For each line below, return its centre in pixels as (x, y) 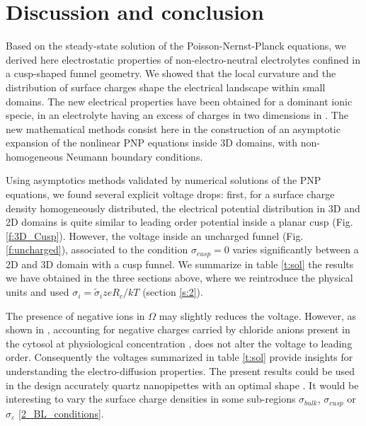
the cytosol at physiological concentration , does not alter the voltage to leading (179, 343)
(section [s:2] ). (173, 292)
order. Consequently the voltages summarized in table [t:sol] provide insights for (179, 357)
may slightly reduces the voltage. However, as (258, 315)
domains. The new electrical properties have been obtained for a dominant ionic (179, 101)
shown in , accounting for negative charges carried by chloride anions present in (178, 329)
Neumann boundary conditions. (135, 156)
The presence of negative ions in (75, 315)
